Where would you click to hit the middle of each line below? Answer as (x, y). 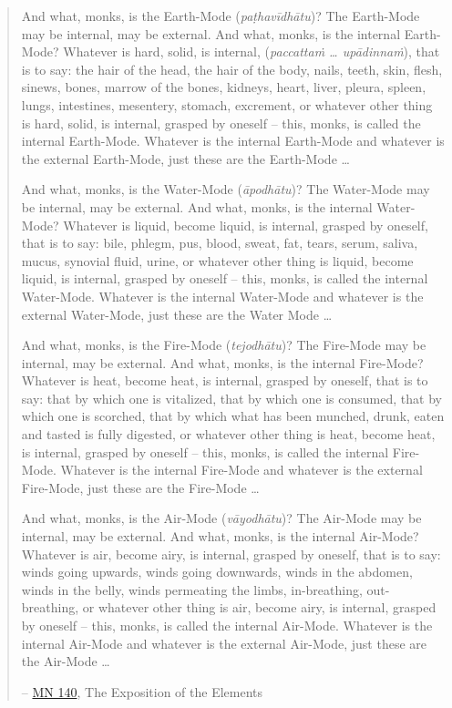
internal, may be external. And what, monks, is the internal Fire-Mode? (222, 362)
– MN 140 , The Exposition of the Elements (142, 691)
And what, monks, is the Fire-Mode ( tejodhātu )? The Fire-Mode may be (224, 345)
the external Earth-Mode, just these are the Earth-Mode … (185, 158)
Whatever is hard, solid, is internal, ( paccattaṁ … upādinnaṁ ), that (252, 51)
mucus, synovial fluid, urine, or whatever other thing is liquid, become (217, 260)
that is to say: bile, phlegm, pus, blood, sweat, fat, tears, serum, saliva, (220, 243)
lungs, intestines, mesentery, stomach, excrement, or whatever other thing (227, 104)
